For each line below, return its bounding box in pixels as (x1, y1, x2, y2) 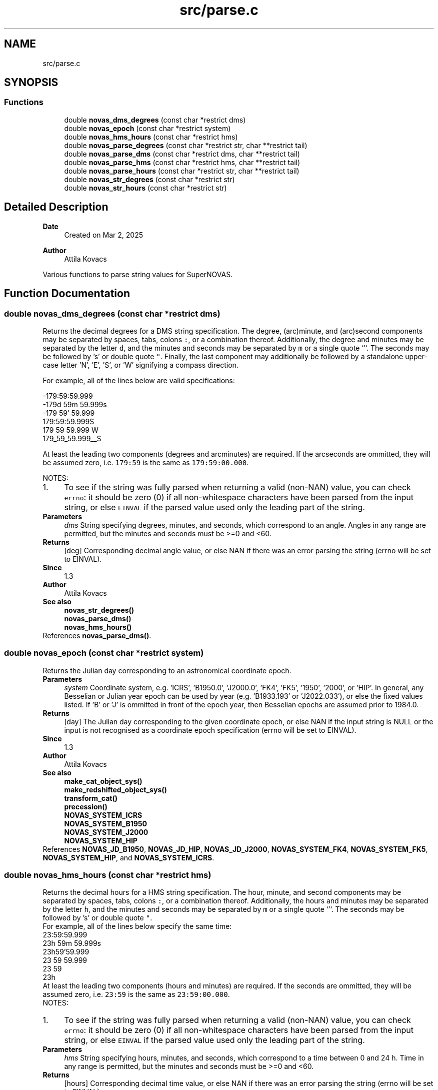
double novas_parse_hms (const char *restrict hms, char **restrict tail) (64, 158, 300, 167)
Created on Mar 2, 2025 (64, 230, 143, 239)
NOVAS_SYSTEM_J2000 (64, 827, 148, 836)
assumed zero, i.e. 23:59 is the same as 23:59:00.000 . (42, 990, 230, 999)
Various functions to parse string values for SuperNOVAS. (42, 270, 233, 279)
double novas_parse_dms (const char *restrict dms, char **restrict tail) (64, 149, 300, 158)
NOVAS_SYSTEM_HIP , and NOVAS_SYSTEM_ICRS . (42, 853, 214, 862)
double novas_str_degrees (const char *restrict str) (64, 175, 235, 184)
